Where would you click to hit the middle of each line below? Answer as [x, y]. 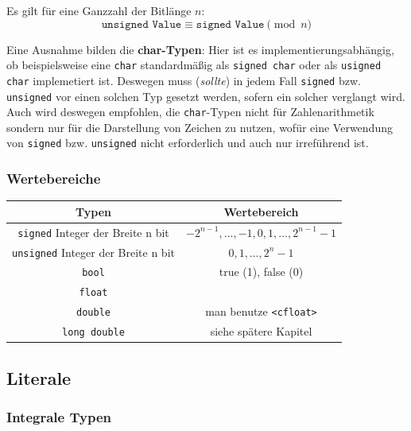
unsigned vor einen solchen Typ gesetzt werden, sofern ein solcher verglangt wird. [206, 96]
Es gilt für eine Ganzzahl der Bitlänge [99, 10]
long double [93, 333]
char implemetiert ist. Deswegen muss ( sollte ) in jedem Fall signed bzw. [184, 80]
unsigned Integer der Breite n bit [93, 252]
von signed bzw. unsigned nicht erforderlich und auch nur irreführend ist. [188, 143]
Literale [39, 377]
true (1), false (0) [261, 272]
